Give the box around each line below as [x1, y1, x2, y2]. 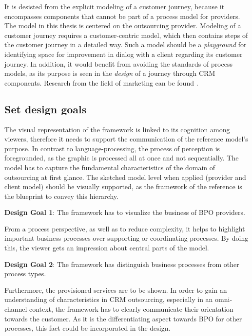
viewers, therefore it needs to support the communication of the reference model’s [4, 134, 248, 144]
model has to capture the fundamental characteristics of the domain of [4, 162, 215, 172]
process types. [4, 268, 46, 279]
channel [4, 304, 27, 314]
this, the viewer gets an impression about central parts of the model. [4, 243, 209, 253]
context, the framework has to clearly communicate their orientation [29, 304, 233, 314]
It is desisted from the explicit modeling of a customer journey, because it [4, 1, 225, 11]
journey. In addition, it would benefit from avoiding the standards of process [4, 58, 233, 69]
